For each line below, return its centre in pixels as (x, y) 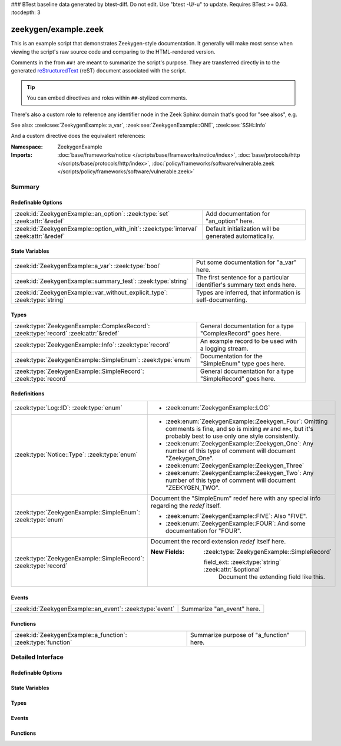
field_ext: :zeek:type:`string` (242, 562)
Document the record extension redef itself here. (218, 541)
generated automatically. (240, 236)
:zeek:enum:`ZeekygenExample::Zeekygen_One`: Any (239, 443)
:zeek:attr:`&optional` (233, 569)
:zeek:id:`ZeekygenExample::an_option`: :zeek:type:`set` (92, 213)
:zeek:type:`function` (43, 642)
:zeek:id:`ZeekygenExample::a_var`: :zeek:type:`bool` (88, 266)
